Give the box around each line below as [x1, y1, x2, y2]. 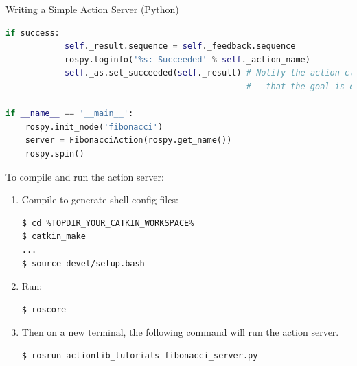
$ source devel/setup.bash [21, 258, 145, 268]
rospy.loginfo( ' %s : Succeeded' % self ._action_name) [64, 54, 310, 65]
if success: [5, 27, 60, 38]
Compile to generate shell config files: [21, 192, 178, 207]
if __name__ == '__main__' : [5, 108, 134, 119]
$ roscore [21, 304, 67, 314]
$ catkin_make [21, 231, 86, 242]
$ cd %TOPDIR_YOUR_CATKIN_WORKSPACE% [21, 218, 194, 228]
